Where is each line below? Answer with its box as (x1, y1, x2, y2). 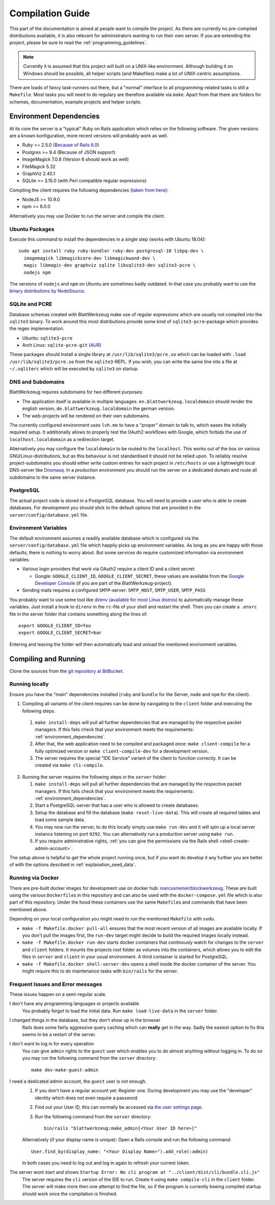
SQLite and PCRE (9, 301, 52, 308)
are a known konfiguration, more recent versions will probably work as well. (9, 133, 168, 139)
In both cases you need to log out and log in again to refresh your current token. (22, 1160, 190, 1166)
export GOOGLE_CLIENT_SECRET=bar (18, 630, 102, 636)
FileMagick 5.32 (22, 163, 56, 169)
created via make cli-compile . (35, 762, 104, 768)
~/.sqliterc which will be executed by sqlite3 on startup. (9, 366, 139, 372)
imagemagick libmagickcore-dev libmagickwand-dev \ (23, 255, 155, 261)
